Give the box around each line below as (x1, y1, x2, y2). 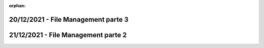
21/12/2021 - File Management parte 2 (9, 31, 127, 39)
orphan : (9, 3, 26, 8)
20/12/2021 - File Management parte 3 (9, 15, 129, 24)
